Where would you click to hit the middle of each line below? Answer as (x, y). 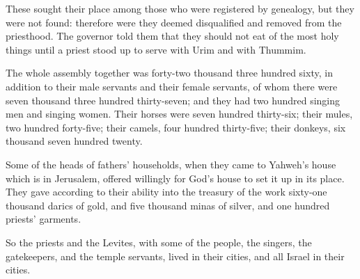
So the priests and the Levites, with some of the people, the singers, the (159, 242)
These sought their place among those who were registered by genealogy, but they (180, 8)
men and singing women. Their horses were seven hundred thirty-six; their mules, (179, 114)
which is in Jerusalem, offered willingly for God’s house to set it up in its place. (175, 178)
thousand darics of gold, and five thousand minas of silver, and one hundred (168, 205)
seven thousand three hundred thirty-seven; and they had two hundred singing (173, 100)
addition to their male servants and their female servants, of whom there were (172, 86)
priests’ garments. (44, 219)
